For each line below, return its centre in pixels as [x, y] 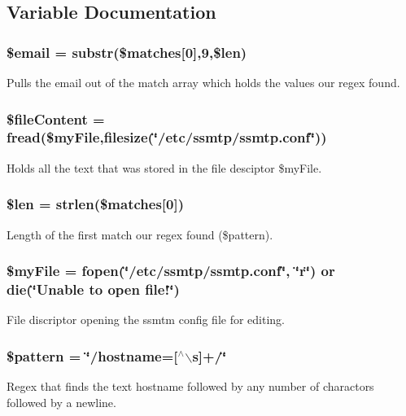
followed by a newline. [61, 402]
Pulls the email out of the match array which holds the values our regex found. [203, 82]
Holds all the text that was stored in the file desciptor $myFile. [164, 167]
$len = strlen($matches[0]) [95, 204]
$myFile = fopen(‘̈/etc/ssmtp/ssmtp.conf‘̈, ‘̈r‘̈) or [171, 271]
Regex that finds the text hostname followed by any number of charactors [190, 386]
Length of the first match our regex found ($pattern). [140, 234]
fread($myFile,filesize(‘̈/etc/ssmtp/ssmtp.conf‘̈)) [167, 137]
